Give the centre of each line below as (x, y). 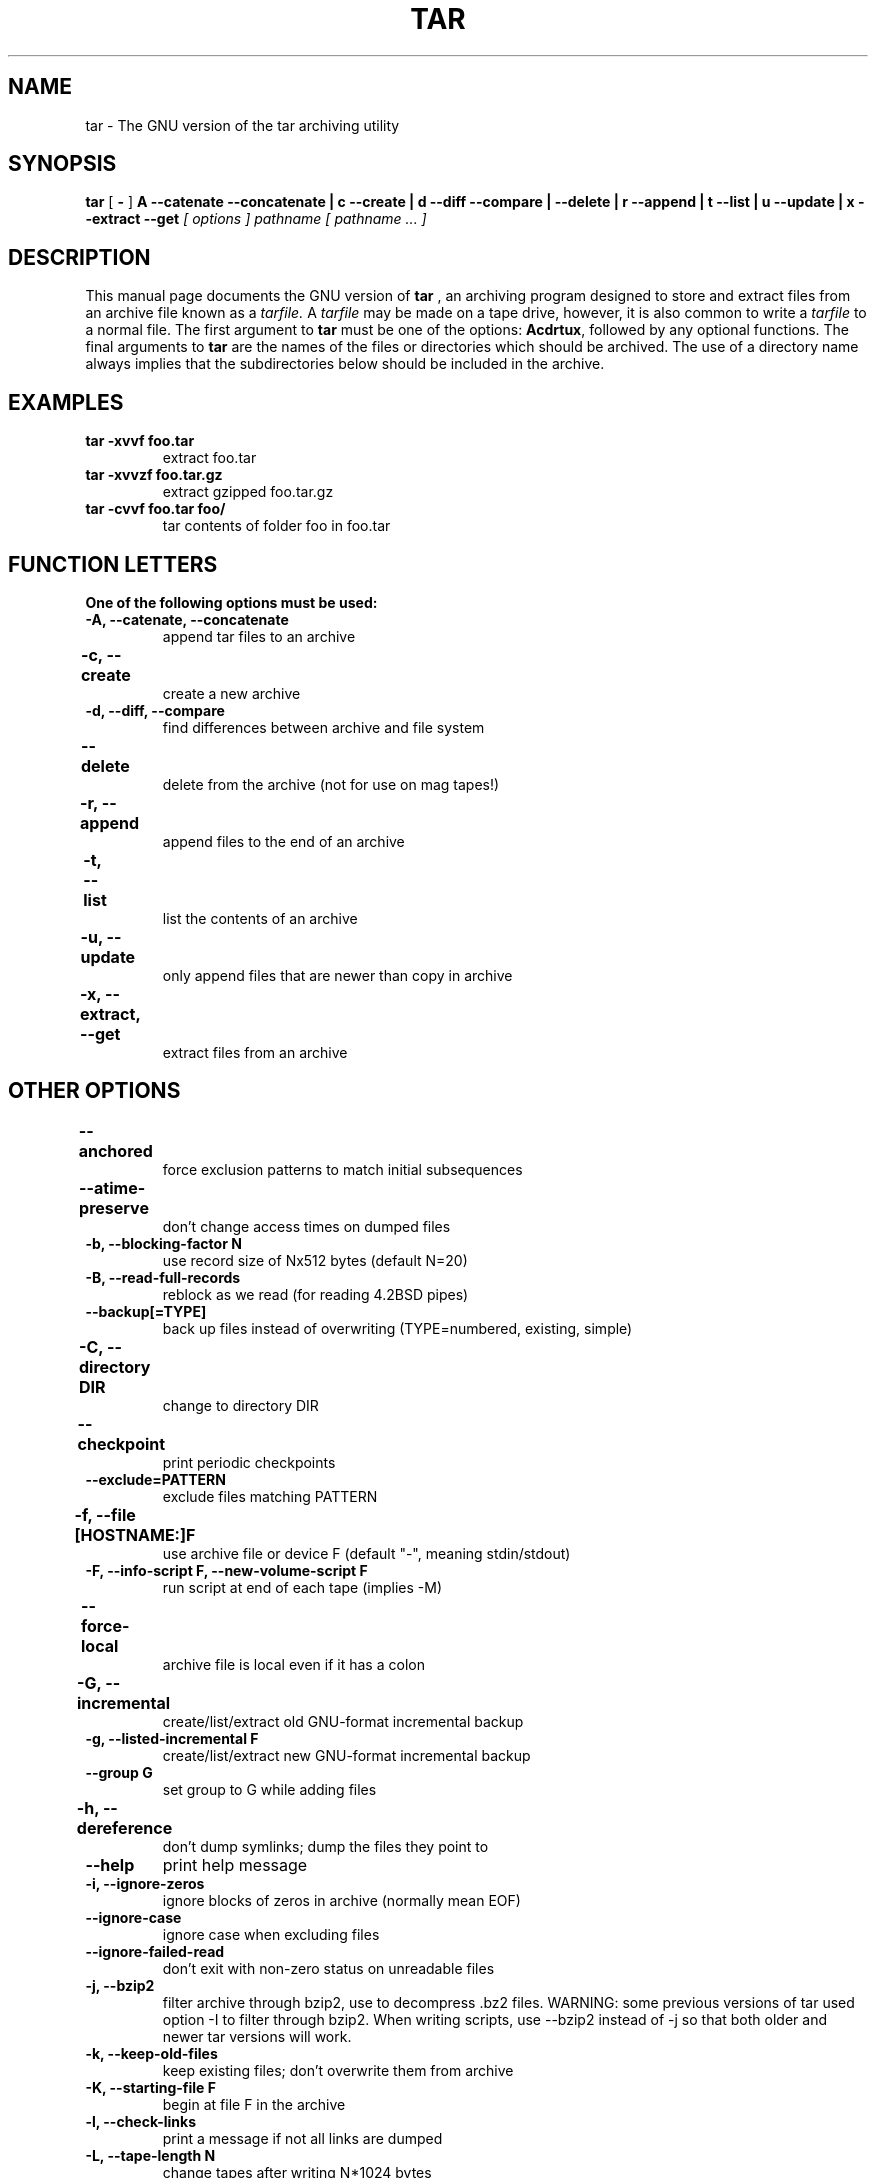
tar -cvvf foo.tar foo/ (155, 509)
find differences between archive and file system (323, 727)
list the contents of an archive (260, 918)
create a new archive (231, 693)
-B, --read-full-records (163, 1277)
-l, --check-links (141, 2121)
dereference (124, 1827)
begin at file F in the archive (254, 2104)
